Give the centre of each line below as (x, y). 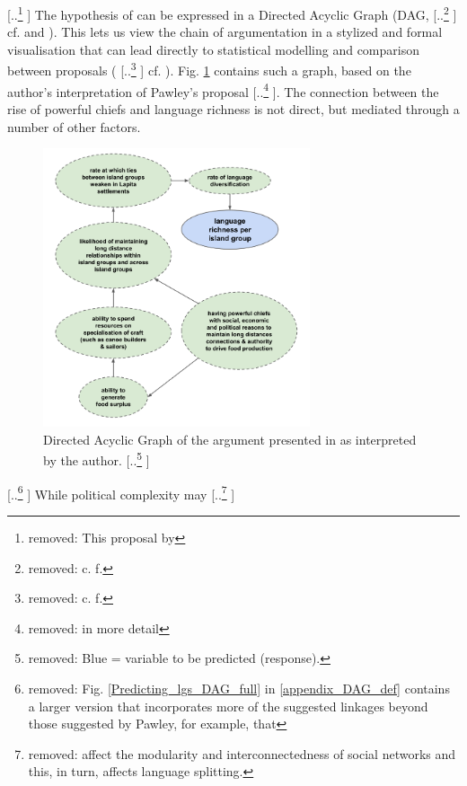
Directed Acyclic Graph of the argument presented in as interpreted (230, 439)
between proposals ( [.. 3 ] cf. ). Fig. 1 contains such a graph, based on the (209, 69)
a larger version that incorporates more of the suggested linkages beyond (228, 706)
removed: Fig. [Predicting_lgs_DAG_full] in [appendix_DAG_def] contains (239, 688)
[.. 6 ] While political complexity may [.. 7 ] (121, 492)
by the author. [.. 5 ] (97, 459)
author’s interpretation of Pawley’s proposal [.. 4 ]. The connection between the (223, 90)
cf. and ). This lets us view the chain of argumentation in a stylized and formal (225, 32)
